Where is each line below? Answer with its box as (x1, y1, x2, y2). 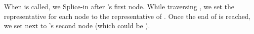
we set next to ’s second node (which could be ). (4, 20, 150, 31)
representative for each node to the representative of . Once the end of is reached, (4, 11, 251, 21)
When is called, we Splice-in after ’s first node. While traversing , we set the (4, 1, 235, 11)
